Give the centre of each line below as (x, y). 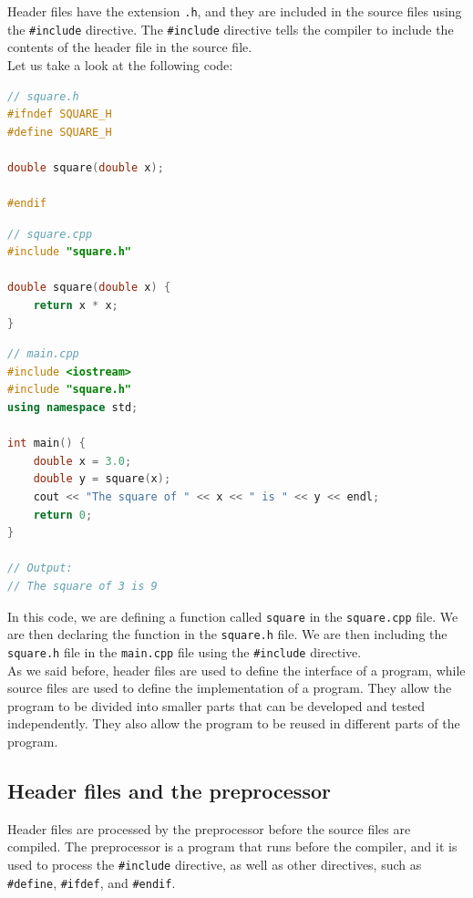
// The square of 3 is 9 (82, 586)
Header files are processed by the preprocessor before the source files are (209, 828)
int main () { (46, 444)
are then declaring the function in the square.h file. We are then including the (227, 634)
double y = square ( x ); (102, 479)
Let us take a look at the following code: (120, 64)
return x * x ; (76, 306)
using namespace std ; (73, 408)
